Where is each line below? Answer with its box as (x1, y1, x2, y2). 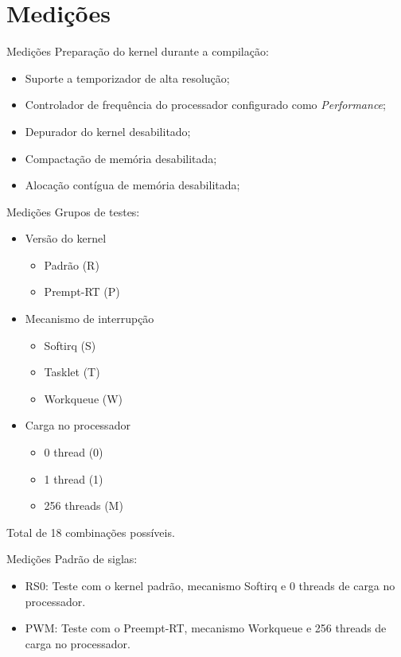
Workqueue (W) (44, 390, 123, 406)
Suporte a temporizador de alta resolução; (25, 69, 230, 86)
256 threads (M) (44, 497, 123, 514)
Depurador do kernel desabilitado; (25, 122, 191, 139)
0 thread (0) (44, 444, 103, 461)
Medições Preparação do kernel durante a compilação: (6, 43, 269, 60)
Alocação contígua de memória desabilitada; (25, 177, 240, 193)
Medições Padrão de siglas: (6, 550, 138, 567)
